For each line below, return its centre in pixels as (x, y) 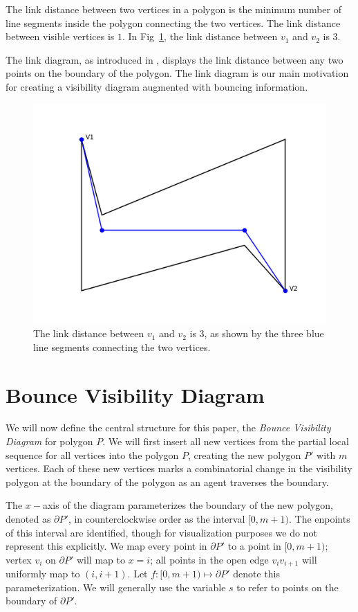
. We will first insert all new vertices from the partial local (226, 441)
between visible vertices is (60, 36)
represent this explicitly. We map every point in (106, 546)
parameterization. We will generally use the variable (116, 587)
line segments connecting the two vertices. (122, 346)
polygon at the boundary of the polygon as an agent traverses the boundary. (167, 481)
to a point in (254, 546)
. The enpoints (319, 519)
